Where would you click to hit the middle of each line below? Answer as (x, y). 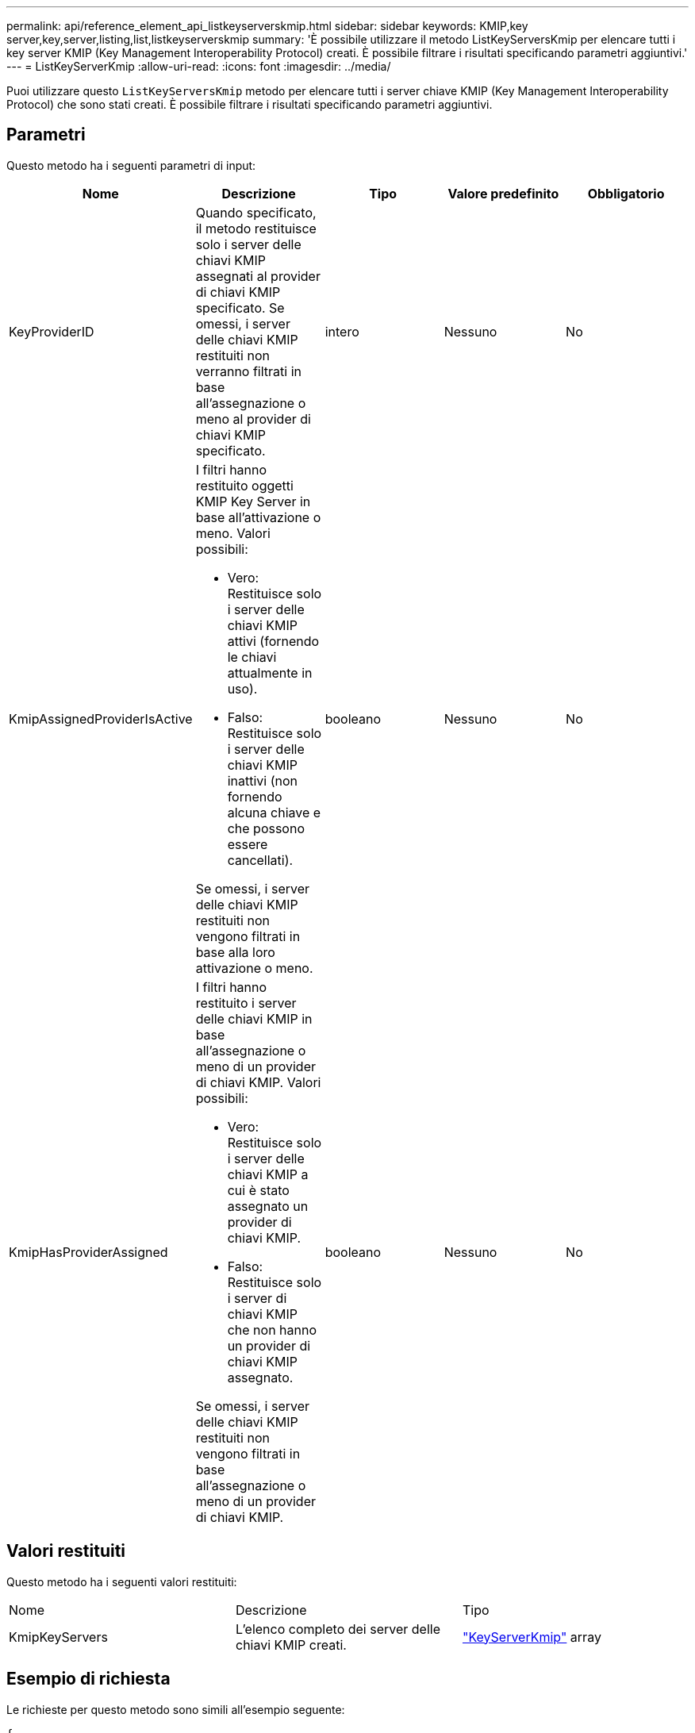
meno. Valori (233, 533)
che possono (266, 828)
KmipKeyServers (58, 1637)
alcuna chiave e (274, 812)
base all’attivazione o (258, 517)
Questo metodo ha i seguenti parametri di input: (131, 165)
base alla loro (235, 952)
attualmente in (270, 672)
